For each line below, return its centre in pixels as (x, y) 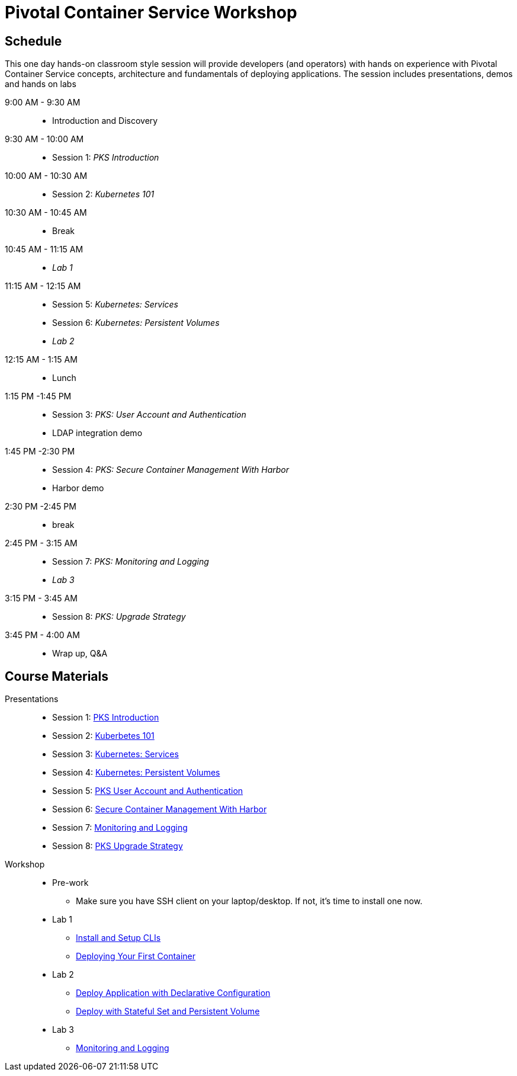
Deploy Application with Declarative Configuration (173, 993)
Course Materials (57, 676)
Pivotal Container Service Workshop (151, 12)
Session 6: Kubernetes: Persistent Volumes (136, 323)
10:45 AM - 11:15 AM (44, 249)
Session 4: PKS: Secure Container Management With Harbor (171, 470)
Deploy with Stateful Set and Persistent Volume (168, 1011)
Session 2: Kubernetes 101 (103, 194)
